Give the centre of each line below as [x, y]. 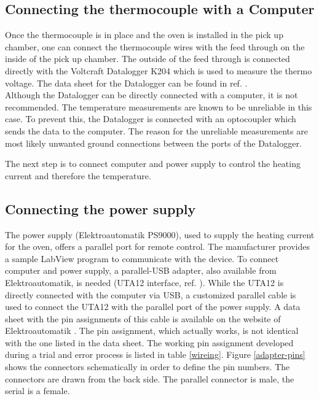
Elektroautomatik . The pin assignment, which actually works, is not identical [152, 331]
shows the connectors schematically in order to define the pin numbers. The [148, 367]
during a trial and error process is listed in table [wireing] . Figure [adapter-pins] [155, 354]
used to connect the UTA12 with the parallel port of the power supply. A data [153, 307]
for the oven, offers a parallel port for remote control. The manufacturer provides [157, 246]
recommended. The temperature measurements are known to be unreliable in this [159, 107]
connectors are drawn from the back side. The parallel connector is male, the [150, 378]
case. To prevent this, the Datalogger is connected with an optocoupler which [151, 119]
